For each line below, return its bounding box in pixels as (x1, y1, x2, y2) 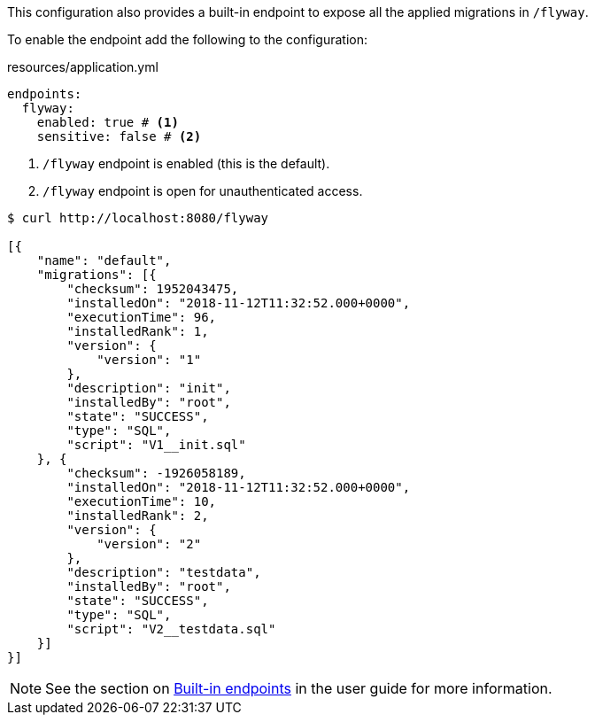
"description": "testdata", (66, 565, 261, 579)
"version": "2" (97, 537, 202, 551)
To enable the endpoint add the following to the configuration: (7, 32, 368, 47)
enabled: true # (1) (36, 115, 179, 129)
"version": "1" (97, 353, 202, 367)
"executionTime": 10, (66, 494, 217, 509)
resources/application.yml (7, 59, 158, 74)
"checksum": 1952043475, (66, 282, 239, 296)
